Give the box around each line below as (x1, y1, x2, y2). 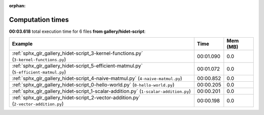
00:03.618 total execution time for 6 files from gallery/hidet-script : (9, 28, 146, 34)
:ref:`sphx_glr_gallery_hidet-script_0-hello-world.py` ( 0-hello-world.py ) (12, 81, 175, 88)
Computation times (9, 15, 69, 24)
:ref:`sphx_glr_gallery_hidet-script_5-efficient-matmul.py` (12, 63, 143, 69)
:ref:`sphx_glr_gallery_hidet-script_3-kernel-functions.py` (12, 50, 143, 57)
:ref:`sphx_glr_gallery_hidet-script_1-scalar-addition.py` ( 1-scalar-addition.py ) (12, 88, 191, 95)
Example (12, 41, 33, 47)
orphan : (9, 3, 26, 8)
